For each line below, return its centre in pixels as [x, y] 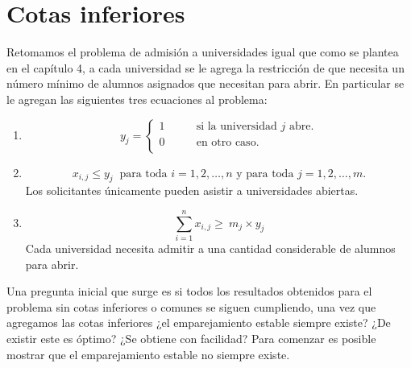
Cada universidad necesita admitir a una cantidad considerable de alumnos [210, 248]
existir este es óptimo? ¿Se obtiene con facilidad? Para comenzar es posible [191, 338]
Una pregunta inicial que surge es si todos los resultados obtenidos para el [189, 291]
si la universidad [237, 127]
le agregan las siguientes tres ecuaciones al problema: [137, 99]
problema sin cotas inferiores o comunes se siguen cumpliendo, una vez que [191, 306]
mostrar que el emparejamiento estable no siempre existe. [148, 354]
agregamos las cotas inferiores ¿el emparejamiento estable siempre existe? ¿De [199, 323]
